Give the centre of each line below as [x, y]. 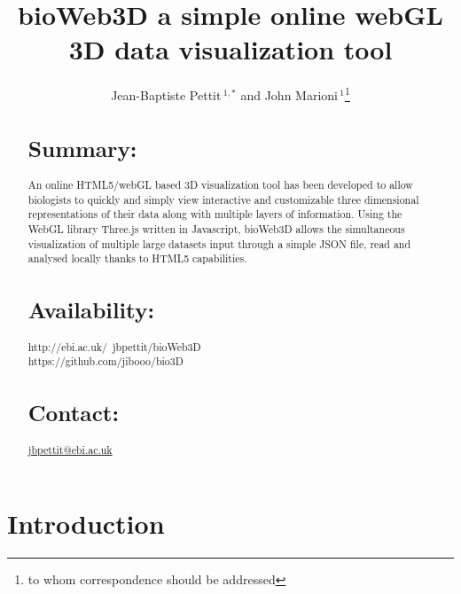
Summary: [82, 148]
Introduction [86, 524]
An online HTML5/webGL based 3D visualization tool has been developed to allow [220, 185]
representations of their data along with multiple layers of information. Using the [215, 214]
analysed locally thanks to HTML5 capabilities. [137, 258]
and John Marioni [289, 94]
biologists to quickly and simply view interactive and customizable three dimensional [223, 199]
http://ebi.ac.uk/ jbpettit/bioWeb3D [114, 346]
